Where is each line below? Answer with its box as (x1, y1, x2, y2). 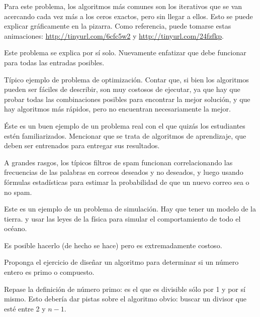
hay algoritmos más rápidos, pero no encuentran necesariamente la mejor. (4, 103, 231, 114)
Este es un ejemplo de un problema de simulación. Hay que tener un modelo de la (4, 203, 256, 214)
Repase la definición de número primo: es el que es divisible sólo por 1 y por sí (4, 283, 245, 294)
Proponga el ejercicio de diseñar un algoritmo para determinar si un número (4, 257, 239, 267)
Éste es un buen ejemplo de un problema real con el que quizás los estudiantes (4, 120, 245, 131)
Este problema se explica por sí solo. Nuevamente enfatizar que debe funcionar (4, 47, 246, 58)
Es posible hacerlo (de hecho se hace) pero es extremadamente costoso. (4, 240, 222, 250)
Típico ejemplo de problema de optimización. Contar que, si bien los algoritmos (4, 74, 249, 84)
